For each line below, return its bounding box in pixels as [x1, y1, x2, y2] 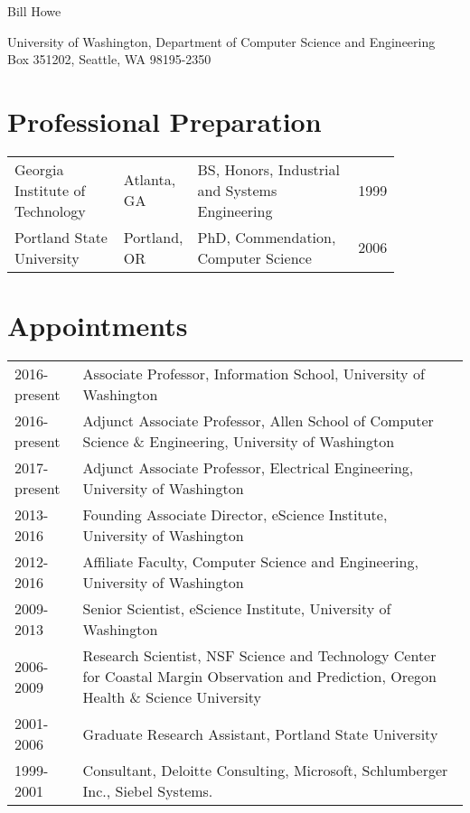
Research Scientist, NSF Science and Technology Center [82, 645, 437, 667]
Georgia [14, 158, 64, 180]
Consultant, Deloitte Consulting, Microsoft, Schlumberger [82, 760, 448, 781]
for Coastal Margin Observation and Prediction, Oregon [82, 666, 437, 687]
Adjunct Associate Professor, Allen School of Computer [82, 410, 434, 432]
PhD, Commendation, [197, 226, 336, 248]
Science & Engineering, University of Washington [82, 431, 395, 453]
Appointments [7, 307, 188, 344]
